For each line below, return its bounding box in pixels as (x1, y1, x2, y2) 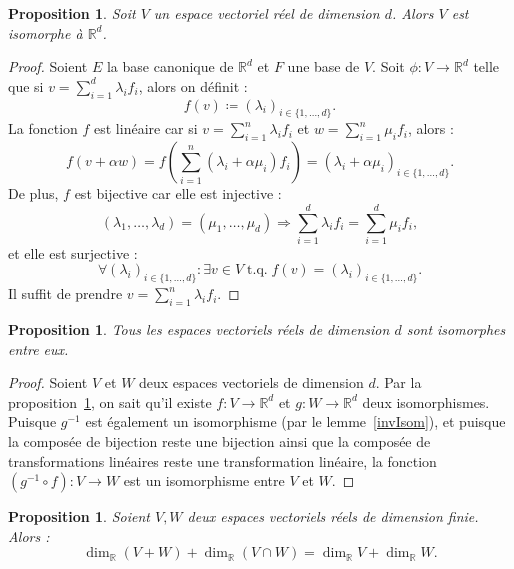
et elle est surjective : (8, 242, 138, 263)
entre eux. (8, 338, 69, 359)
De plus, (8, 183, 59, 204)
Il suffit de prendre (8, 283, 123, 304)
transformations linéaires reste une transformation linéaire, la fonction (8, 450, 437, 471)
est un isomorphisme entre (123, 470, 285, 491)
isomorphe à (8, 22, 83, 43)
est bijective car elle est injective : (74, 183, 282, 204)
